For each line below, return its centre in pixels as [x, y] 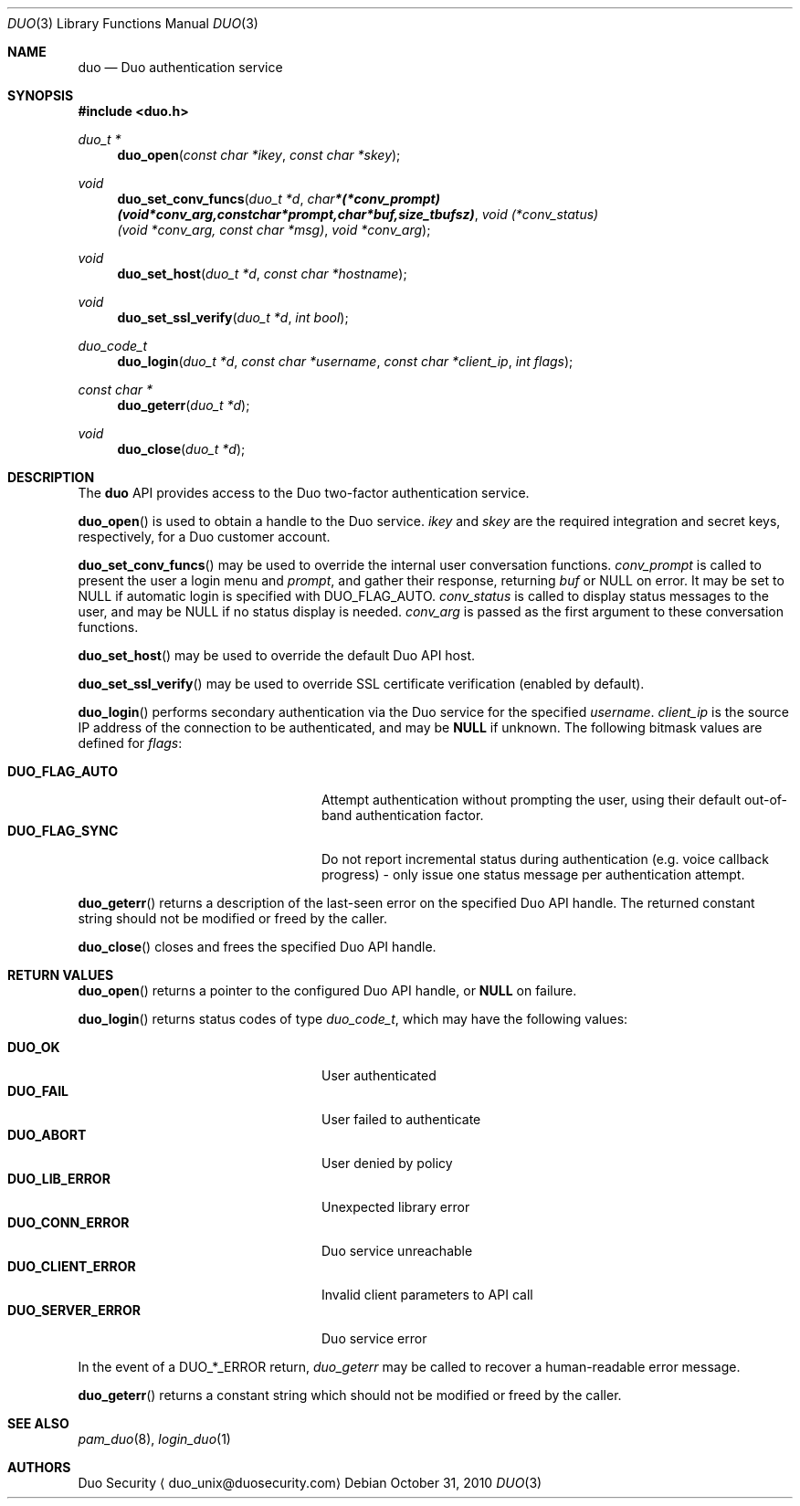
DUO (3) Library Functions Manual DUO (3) [133, 23]
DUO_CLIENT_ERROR [72, 1266]
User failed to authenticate [401, 1119]
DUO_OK [34, 1047]
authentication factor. [420, 815]
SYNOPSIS [41, 95]
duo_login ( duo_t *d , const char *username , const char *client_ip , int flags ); [345, 361]
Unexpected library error [396, 1207]
